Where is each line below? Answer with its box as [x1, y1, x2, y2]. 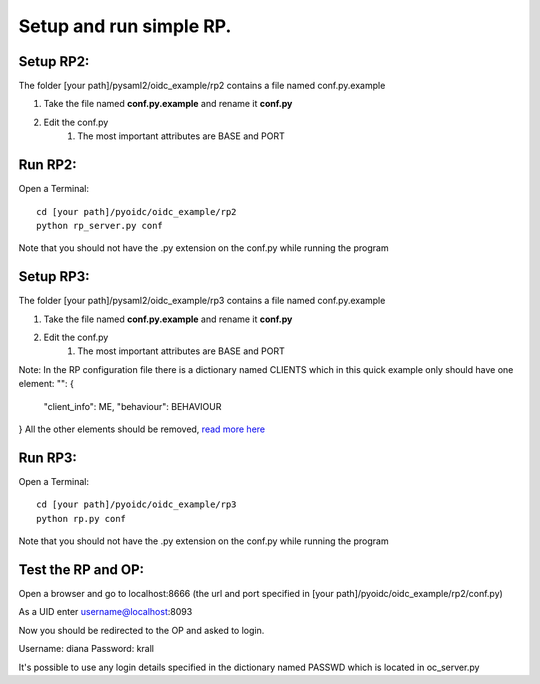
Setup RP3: [18, 268, 90, 285]
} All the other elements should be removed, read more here [18, 423, 266, 435]
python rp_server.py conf [36, 220, 164, 231]
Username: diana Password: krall [18, 643, 155, 655]
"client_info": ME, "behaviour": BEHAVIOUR [43, 400, 222, 412]
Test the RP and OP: [18, 561, 145, 578]
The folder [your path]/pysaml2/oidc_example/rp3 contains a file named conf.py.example [18, 295, 386, 307]
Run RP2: [18, 156, 77, 174]
